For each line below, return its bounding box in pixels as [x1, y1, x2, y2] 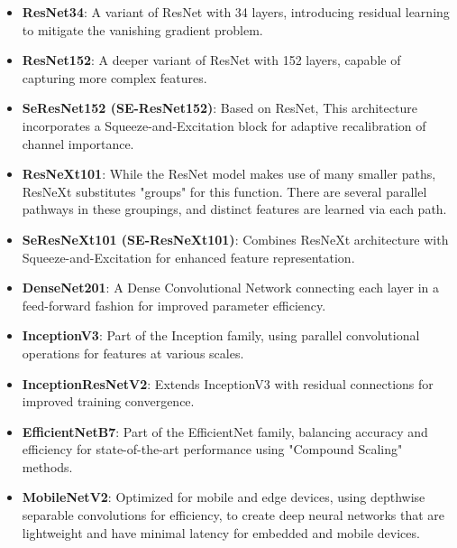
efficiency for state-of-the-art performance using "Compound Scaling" [22, 440, 403, 459]
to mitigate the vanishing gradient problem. [22, 20, 263, 39]
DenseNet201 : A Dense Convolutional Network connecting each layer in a [22, 278, 439, 297]
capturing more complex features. [22, 68, 207, 87]
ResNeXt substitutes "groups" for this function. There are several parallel [22, 181, 427, 200]
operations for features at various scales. [22, 343, 244, 362]
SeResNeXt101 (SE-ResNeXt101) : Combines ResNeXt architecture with [22, 229, 449, 248]
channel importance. [22, 134, 134, 153]
